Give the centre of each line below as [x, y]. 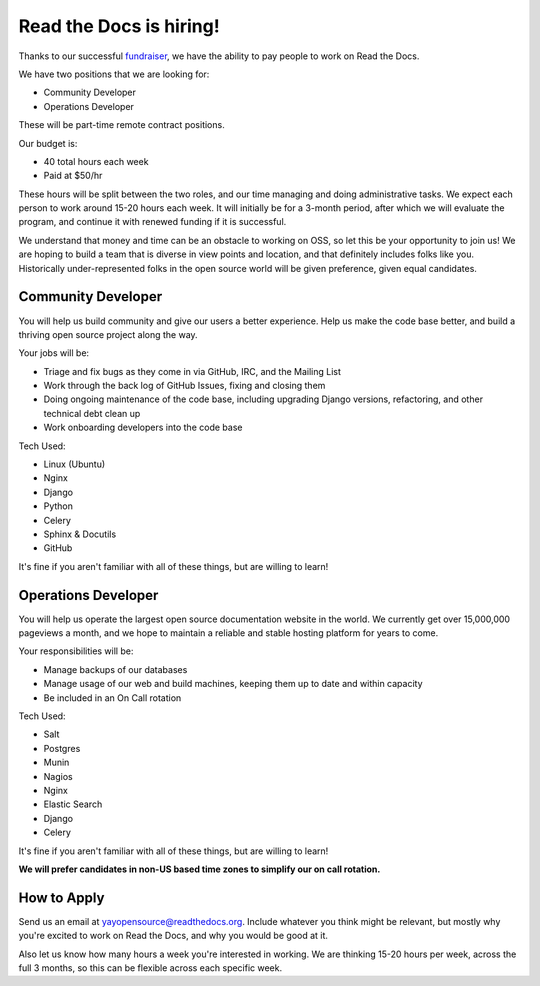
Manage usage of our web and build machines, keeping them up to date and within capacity [233, 684]
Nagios [58, 776]
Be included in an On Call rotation [112, 697]
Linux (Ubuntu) [74, 464]
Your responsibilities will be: [76, 651]
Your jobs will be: [54, 353]
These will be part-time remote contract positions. [121, 125]
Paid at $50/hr [73, 176]
